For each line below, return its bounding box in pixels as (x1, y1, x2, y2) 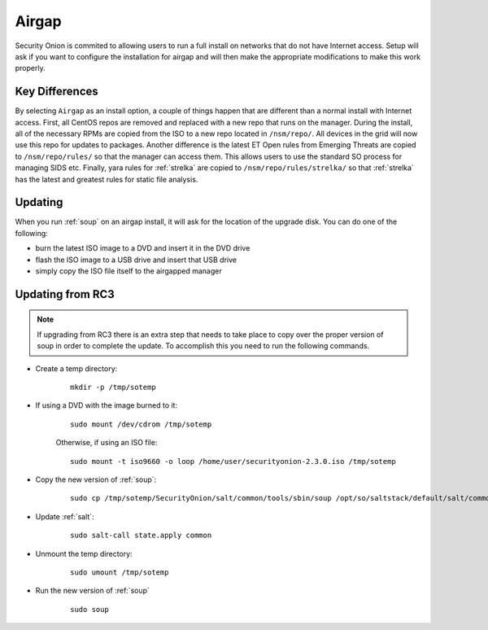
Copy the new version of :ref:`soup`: (35, 475, 157, 484)
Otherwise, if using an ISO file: (55, 438, 158, 448)
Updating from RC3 (15, 287, 115, 301)
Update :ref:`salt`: (35, 511, 94, 521)
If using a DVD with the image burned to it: (35, 400, 178, 410)
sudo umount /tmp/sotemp (70, 567, 169, 577)
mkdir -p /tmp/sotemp (70, 383, 156, 392)
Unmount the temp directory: (35, 549, 133, 558)
